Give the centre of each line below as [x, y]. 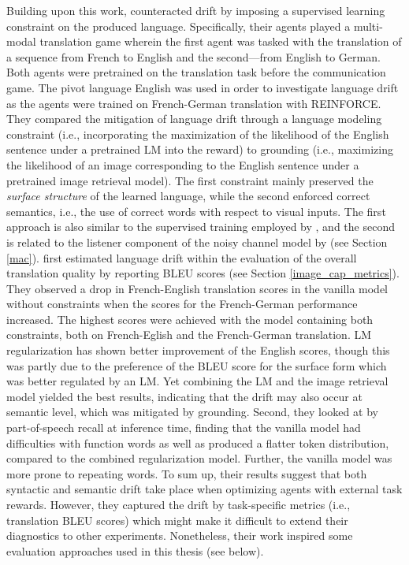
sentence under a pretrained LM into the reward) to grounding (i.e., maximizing [200, 149]
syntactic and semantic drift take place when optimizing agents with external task [204, 489]
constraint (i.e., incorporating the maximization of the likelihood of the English [198, 134]
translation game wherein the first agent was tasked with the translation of [221, 41]
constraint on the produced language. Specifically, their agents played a [178, 26]
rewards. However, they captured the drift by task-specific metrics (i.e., [178, 504]
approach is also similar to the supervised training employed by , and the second [201, 227]
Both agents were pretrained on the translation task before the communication [196, 72]
